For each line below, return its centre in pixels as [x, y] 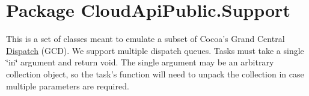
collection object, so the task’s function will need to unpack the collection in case [155, 73]
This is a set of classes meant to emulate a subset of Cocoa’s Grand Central [145, 39]
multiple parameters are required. [68, 85]
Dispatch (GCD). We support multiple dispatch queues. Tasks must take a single [155, 50]
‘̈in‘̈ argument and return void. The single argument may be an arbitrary [140, 62]
